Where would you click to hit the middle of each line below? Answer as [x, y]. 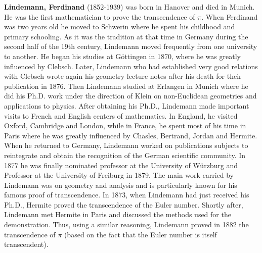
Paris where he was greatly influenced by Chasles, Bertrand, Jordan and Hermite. [131, 135]
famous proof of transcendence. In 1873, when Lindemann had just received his [127, 195]
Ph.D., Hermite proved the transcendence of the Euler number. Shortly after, [124, 204]
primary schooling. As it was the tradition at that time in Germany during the [126, 36]
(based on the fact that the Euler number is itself [140, 234]
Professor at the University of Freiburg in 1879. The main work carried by [119, 175]
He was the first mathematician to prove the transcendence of [100, 16]
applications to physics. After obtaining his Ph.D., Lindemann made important [127, 105]
